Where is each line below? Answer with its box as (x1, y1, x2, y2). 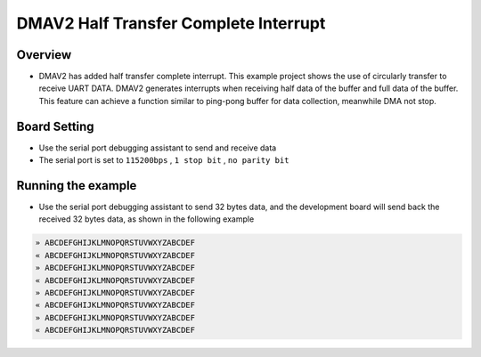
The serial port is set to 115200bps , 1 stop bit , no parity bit (38, 155, 289, 166)
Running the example (16, 178, 137, 193)
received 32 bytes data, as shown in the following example (38, 214, 255, 224)
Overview (16, 47, 72, 62)
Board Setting (16, 118, 94, 134)
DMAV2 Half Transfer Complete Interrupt (16, 13, 326, 33)
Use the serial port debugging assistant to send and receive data (38, 142, 277, 153)
